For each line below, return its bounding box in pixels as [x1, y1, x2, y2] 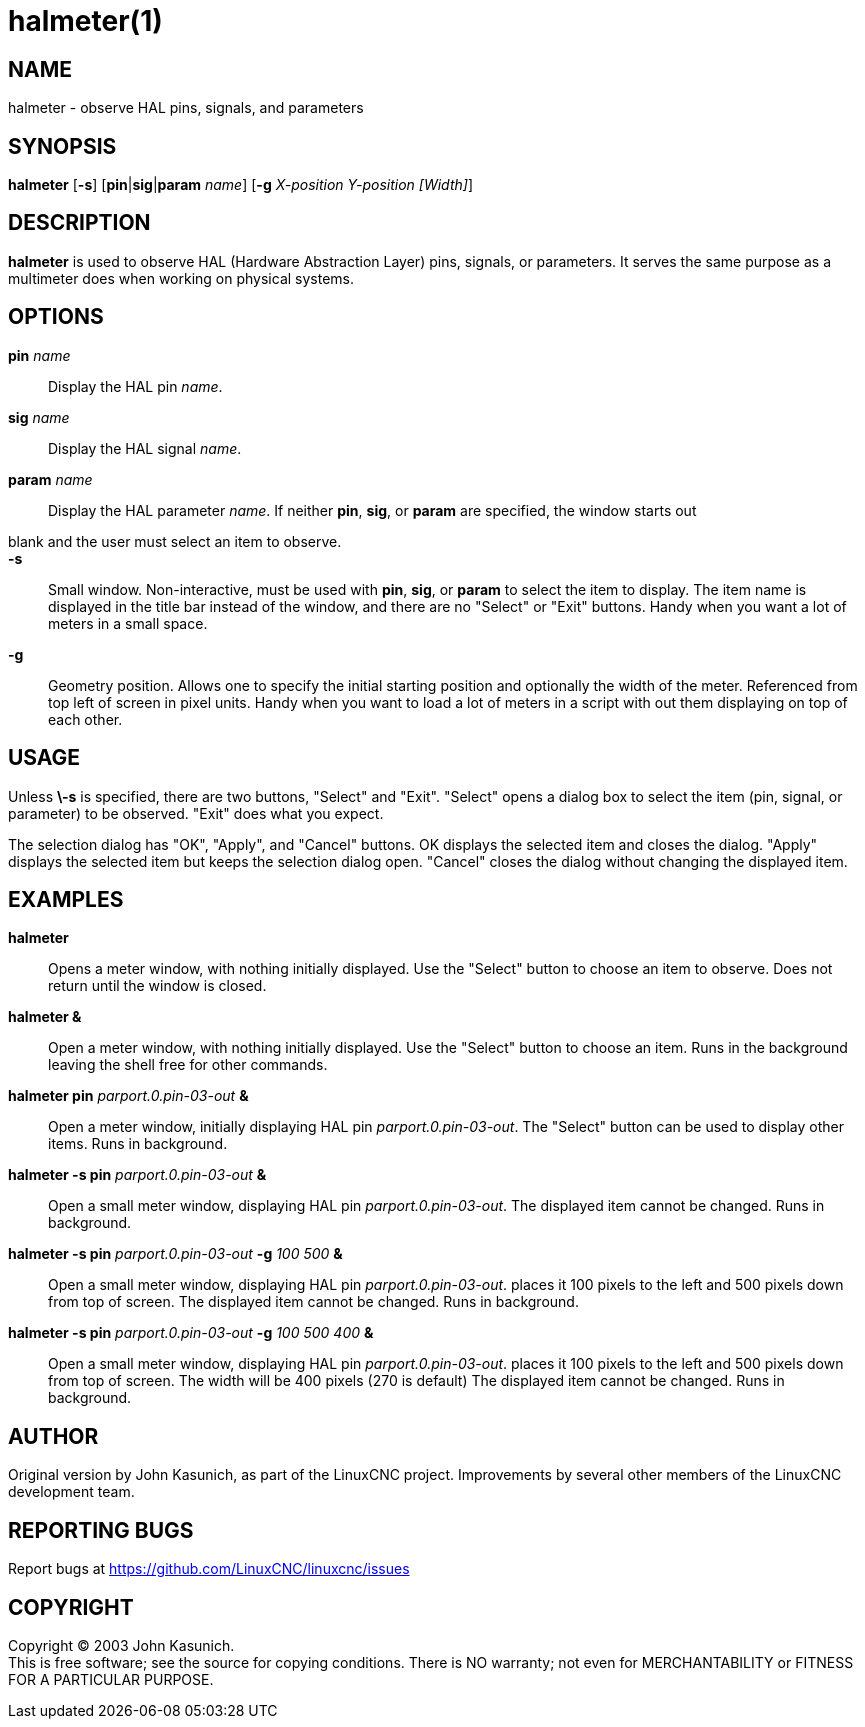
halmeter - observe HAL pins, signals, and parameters [8, 99, 364, 117]
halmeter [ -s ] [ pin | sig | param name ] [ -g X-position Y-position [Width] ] [8, 176, 473, 194]
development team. [8, 1483, 135, 1501]
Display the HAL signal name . [48, 439, 242, 457]
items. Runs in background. [48, 1135, 228, 1153]
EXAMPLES [8, 886, 124, 912]
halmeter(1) [8, 4, 163, 38]
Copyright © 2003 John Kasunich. [8, 1636, 235, 1654]
